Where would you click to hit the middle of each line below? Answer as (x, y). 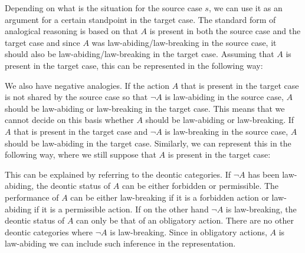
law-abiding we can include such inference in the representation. (120, 243)
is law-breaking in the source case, (227, 131)
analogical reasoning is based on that (71, 31)
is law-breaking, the (261, 209)
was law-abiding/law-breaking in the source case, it (184, 42)
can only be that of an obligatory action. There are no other (185, 220)
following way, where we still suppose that (81, 154)
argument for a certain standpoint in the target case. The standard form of (140, 19)
